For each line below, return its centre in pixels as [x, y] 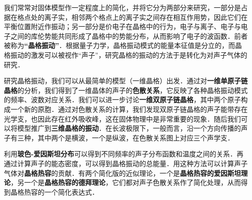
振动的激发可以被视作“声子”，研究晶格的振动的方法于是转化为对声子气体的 [129, 54]
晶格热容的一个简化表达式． [54, 192]
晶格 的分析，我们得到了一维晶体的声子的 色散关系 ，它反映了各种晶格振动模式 [126, 90]
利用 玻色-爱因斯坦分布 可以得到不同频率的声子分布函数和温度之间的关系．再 [124, 154]
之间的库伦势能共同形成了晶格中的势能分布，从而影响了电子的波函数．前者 [129, 36]
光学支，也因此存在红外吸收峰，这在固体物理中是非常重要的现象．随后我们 [122, 118]
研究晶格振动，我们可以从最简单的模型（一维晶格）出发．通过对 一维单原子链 [126, 81]
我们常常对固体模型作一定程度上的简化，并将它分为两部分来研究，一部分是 [122, 7]
